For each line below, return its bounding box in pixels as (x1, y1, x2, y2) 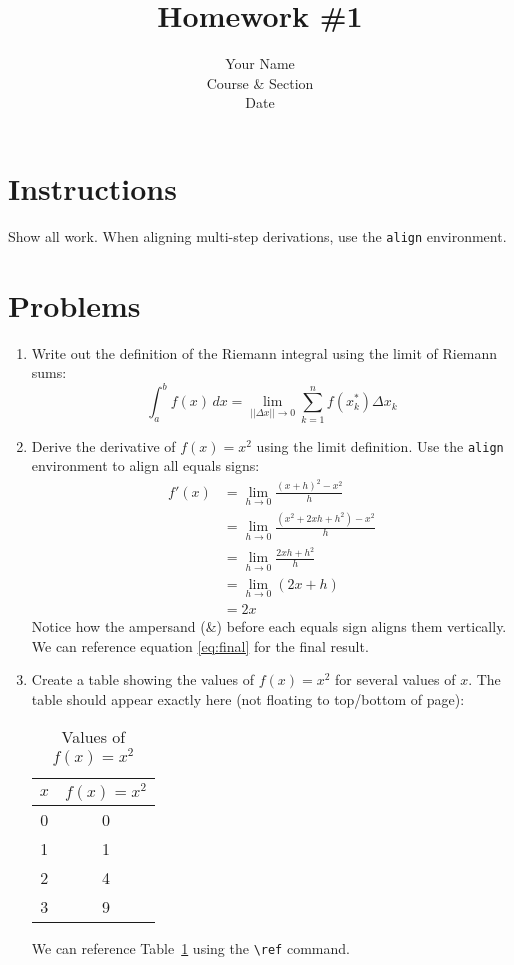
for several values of (335, 669, 456, 690)
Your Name (225, 53, 295, 74)
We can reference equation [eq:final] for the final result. (31, 635, 369, 656)
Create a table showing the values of (31, 669, 255, 690)
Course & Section (206, 72, 314, 93)
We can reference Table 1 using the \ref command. (31, 937, 350, 958)
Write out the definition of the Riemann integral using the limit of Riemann (31, 342, 498, 363)
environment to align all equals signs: (31, 455, 260, 476)
